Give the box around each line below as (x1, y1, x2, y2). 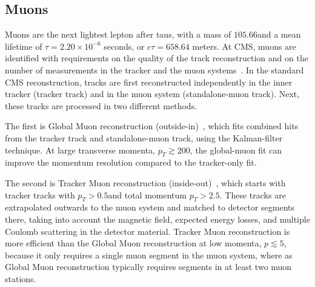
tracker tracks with (5, 188, 75, 201)
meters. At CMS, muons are (192, 39, 296, 52)
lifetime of (5, 39, 42, 52)
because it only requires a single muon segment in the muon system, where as (5, 248, 293, 261)
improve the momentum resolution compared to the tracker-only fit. (5, 156, 257, 169)
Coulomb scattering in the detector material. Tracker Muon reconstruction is (5, 225, 290, 237)
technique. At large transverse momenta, (5, 143, 155, 156)
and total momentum (108, 188, 187, 201)
